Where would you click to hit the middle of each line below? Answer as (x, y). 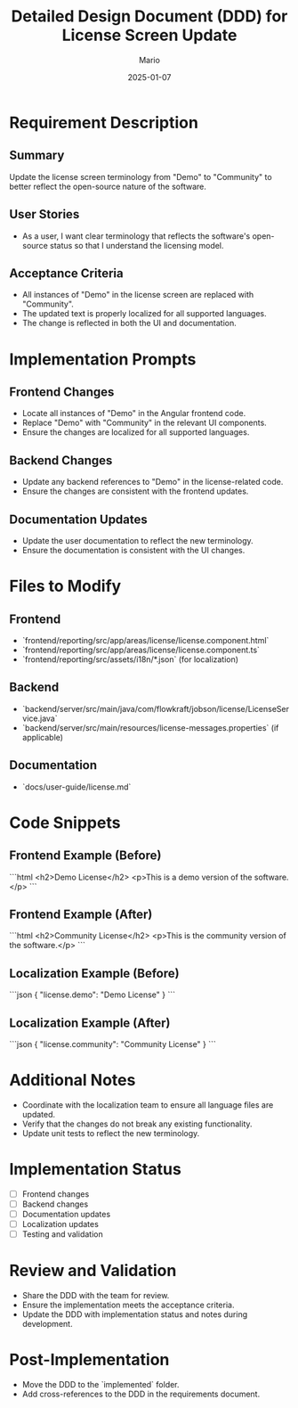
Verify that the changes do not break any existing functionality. (137, 1124)
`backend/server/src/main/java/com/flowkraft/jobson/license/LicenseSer (155, 708)
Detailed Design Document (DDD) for (149, 16)
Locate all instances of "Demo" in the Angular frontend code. (134, 413)
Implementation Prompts (103, 359)
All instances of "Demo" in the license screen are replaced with (138, 295)
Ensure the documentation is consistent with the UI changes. (133, 550)
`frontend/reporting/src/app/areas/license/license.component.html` (145, 640)
